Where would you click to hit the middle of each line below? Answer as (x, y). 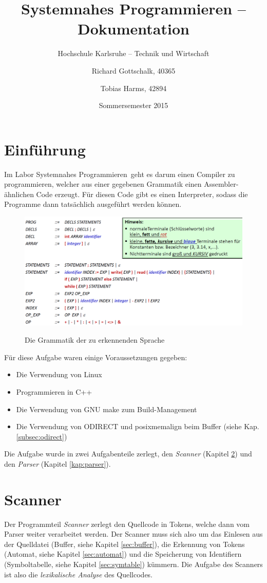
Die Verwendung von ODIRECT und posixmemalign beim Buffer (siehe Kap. (138, 426)
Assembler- (221, 184)
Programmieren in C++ (54, 391)
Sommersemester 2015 (133, 105)
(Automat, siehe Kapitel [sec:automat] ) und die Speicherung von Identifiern (123, 554)
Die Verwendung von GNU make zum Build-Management (107, 409)
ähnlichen (19, 194)
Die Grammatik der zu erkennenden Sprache (95, 340)
